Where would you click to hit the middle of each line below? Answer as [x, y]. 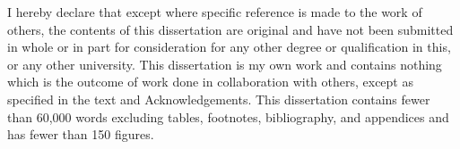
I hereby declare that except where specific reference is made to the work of [215, 12]
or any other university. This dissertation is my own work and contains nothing [225, 64]
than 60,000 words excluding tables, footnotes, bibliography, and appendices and [228, 116]
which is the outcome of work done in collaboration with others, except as [210, 82]
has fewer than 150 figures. [81, 134]
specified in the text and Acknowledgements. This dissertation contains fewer [219, 99]
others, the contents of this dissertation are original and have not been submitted [230, 29]
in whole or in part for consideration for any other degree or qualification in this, [229, 47]
